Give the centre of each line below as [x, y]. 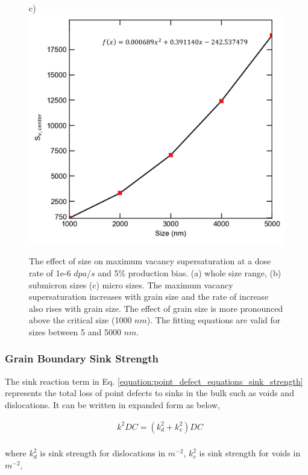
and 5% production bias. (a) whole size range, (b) [190, 272]
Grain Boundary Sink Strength [82, 359]
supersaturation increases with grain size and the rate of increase [149, 296]
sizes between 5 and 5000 [75, 331]
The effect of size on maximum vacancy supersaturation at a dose [150, 261]
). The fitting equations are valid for [214, 320]
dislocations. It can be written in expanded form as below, [112, 404]
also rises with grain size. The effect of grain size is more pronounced [156, 308]
